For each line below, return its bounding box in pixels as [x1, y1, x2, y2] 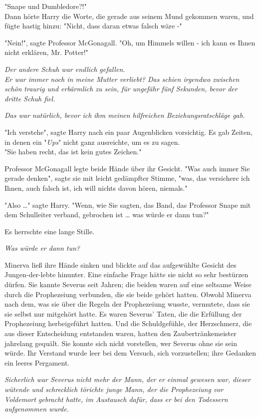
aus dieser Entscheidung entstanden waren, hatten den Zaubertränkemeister [4, 328, 237, 339]
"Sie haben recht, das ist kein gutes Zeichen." [4, 146, 142, 157]
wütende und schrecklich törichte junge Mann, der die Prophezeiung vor [4, 384, 224, 394]
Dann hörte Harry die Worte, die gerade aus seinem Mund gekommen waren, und [4, 10, 254, 21]
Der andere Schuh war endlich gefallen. [4, 63, 125, 74]
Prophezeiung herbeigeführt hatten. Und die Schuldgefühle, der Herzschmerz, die [4, 318, 252, 329]
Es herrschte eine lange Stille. [4, 226, 95, 236]
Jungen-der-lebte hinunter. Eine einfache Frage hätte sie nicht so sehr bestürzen [4, 269, 249, 280]
